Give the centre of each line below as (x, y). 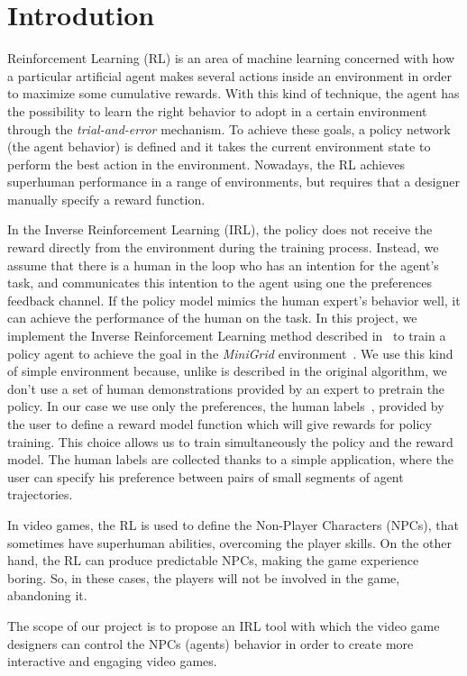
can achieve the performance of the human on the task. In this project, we (212, 318)
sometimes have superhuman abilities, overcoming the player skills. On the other (229, 542)
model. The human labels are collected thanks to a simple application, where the (230, 459)
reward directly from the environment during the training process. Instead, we (223, 247)
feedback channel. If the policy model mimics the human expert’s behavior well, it (234, 300)
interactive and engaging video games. (112, 661)
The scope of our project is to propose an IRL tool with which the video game (224, 625)
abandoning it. (47, 595)
